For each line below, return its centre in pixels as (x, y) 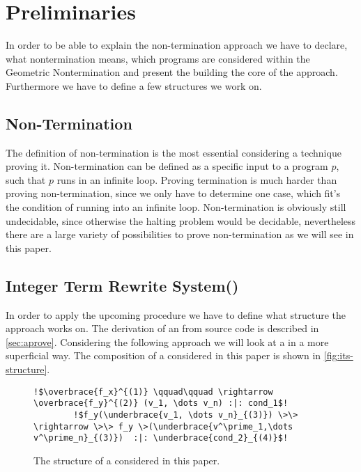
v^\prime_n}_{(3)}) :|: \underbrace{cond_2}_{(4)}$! (161, 438)
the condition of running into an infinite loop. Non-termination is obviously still (176, 207)
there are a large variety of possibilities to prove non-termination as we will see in (180, 234)
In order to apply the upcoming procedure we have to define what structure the (176, 314)
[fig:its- (338, 355)
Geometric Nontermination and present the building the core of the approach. (172, 72)
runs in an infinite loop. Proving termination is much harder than (197, 179)
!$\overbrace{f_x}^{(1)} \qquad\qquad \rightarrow (153, 392)
